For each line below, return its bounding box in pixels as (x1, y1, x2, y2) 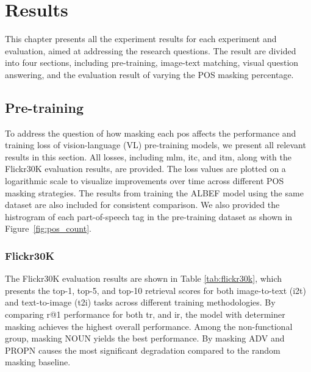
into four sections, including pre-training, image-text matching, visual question (5, 56, 299, 69)
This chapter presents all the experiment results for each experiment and (5, 32, 277, 45)
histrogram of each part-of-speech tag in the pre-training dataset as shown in (5, 210, 293, 223)
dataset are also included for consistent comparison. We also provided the (5, 198, 280, 211)
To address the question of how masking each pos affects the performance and (5, 126, 296, 139)
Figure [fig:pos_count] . (5, 222, 91, 235)
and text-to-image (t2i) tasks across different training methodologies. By (5, 296, 276, 309)
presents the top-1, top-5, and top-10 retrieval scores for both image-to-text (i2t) (5, 284, 306, 296)
